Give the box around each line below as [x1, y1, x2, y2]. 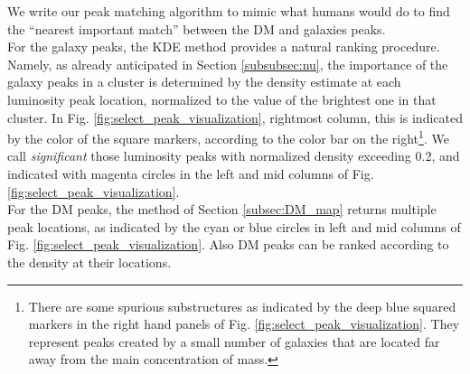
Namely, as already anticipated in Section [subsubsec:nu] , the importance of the [7, 54, 448, 73]
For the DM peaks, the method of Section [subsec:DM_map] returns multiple [7, 200, 437, 219]
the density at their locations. [7, 252, 172, 271]
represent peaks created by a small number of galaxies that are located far [28, 332, 440, 351]
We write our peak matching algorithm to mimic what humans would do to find [7, 2, 450, 20]
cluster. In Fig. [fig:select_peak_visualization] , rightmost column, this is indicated [7, 108, 463, 126]
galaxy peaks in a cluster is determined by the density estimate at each [7, 72, 401, 91]
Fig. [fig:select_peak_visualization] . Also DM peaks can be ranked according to [7, 235, 449, 254]
